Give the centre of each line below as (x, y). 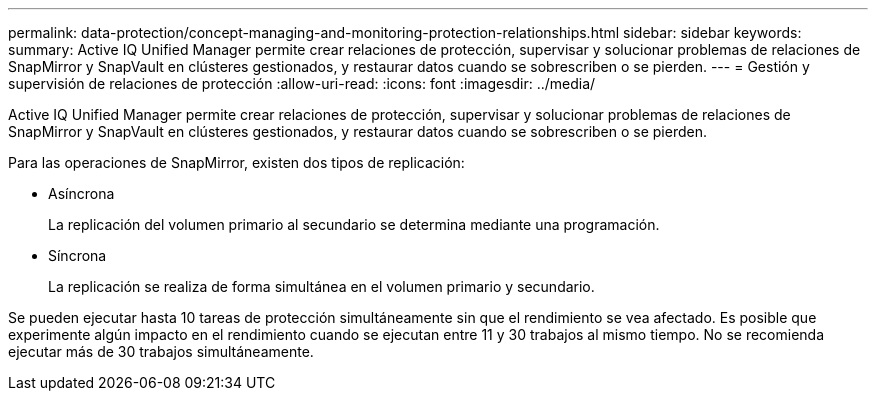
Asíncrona (81, 193)
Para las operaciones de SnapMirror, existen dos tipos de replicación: (236, 162)
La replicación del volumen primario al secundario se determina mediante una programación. (354, 224)
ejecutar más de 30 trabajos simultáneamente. (161, 351)
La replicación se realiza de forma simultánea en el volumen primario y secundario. (321, 286)
